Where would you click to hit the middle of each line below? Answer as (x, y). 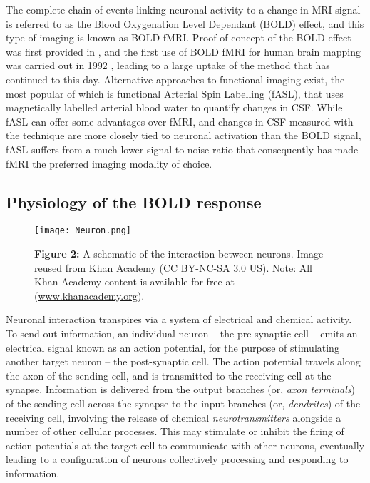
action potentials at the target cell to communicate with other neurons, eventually (185, 445)
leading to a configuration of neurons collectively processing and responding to (177, 459)
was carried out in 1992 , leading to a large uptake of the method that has (168, 65)
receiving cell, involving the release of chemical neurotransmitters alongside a (174, 417)
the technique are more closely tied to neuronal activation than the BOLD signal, (184, 135)
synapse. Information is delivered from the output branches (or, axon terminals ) (180, 389)
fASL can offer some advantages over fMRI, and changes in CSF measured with (180, 121)
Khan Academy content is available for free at (134, 281)
